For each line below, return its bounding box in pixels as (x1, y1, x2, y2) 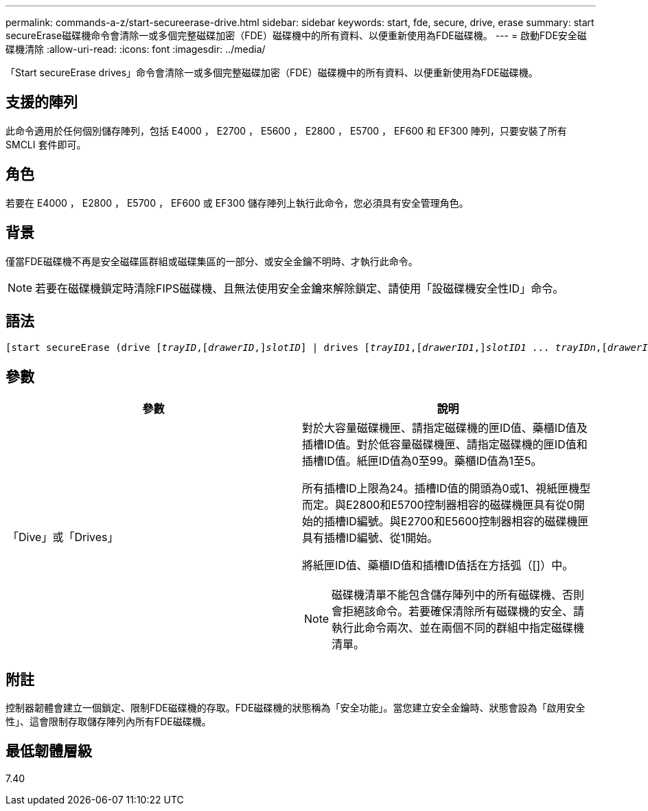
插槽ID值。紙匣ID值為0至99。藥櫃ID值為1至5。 (302, 454, 542, 468)
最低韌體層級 (5, 742, 92, 760)
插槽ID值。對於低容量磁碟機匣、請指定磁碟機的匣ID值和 (302, 437, 588, 452)
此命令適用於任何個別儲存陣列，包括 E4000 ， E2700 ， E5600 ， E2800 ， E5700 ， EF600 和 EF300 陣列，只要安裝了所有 (5, 124, 567, 137)
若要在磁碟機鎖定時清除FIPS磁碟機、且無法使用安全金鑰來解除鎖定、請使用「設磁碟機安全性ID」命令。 (35, 281, 564, 295)
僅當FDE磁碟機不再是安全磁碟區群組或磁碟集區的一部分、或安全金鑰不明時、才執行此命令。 (5, 255, 418, 267)
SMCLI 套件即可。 (5, 138, 86, 150)
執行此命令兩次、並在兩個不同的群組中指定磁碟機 (332, 621, 585, 635)
